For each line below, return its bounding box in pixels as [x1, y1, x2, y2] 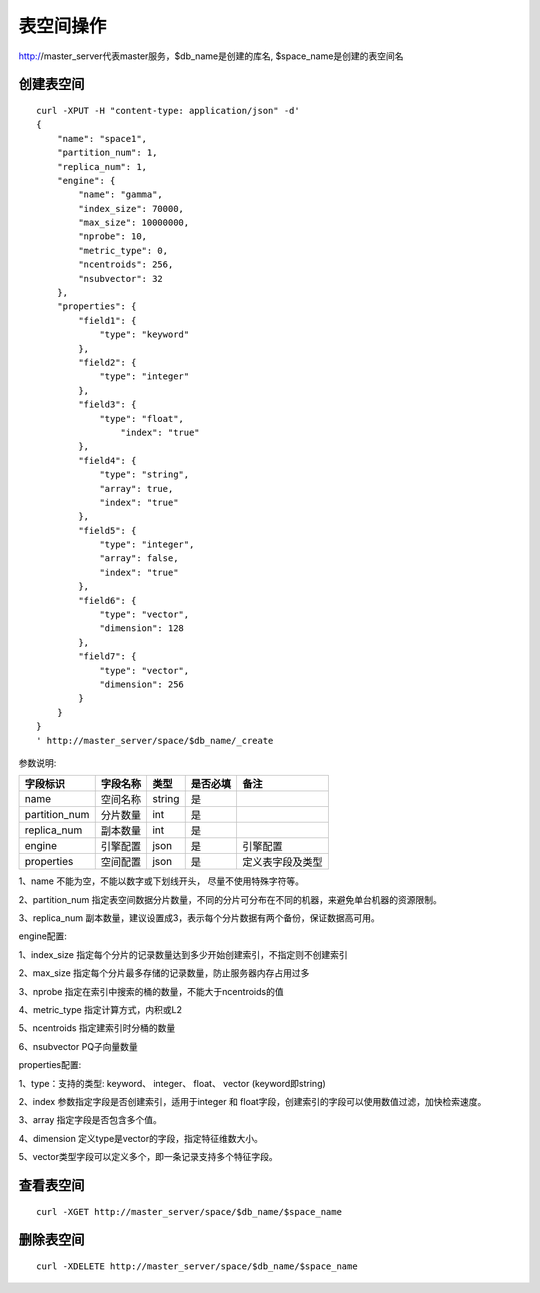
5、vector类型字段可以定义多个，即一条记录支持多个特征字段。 [18, 1151, 279, 1163]
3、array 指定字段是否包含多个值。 [18, 1114, 162, 1126]
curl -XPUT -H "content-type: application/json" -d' [36, 105, 300, 116]
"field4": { [78, 455, 137, 466]
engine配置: [18, 930, 67, 942]
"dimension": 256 [99, 678, 185, 690]
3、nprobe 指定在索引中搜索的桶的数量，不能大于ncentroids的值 [18, 985, 284, 997]
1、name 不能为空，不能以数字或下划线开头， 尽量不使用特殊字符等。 [18, 875, 305, 887]
